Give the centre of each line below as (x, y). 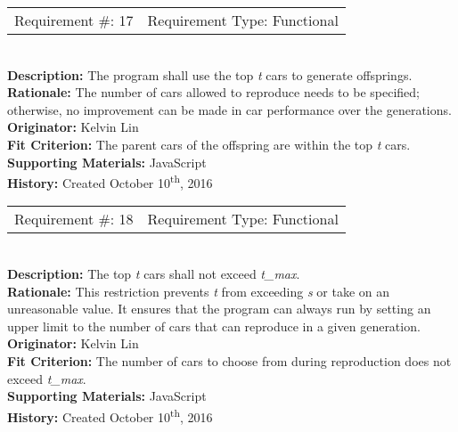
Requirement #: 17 (74, 20)
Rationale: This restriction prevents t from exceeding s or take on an (199, 291)
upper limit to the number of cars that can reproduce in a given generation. (214, 326)
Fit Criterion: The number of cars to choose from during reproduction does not (229, 360)
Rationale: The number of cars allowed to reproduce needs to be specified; (213, 92)
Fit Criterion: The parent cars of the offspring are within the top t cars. (209, 144)
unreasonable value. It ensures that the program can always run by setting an (219, 309)
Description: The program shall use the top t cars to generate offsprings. (210, 74)
